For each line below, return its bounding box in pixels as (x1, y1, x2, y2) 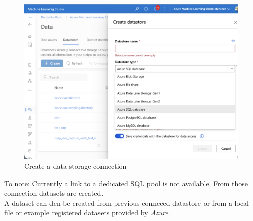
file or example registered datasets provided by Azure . (4, 207, 170, 218)
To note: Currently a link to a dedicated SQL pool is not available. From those (4, 178, 248, 188)
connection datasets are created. (4, 188, 104, 198)
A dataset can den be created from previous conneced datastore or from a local (4, 197, 249, 208)
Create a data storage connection (24, 161, 127, 171)
